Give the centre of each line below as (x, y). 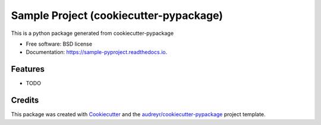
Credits (25, 100)
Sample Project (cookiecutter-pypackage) (117, 15)
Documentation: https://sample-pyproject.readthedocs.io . (97, 52)
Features (28, 69)
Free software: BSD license (59, 44)
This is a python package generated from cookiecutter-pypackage (92, 33)
